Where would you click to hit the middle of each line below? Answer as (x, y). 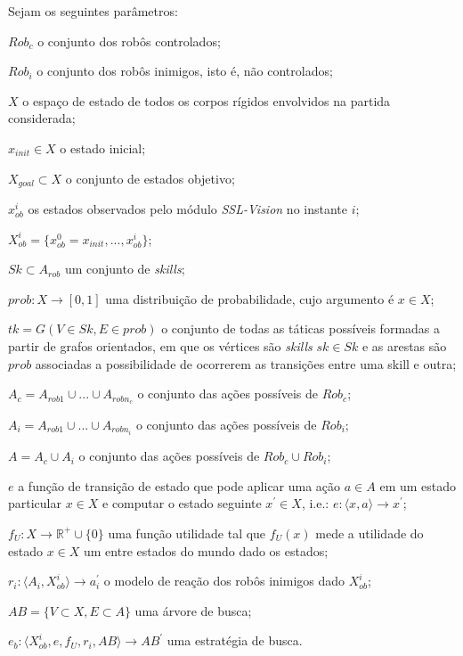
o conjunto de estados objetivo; (150, 178)
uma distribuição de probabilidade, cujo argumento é (250, 298)
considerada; (42, 118)
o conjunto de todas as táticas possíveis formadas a (301, 328)
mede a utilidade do (370, 533)
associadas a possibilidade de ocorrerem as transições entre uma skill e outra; (246, 363)
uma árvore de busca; (193, 610)
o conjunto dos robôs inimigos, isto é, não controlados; (185, 71)
